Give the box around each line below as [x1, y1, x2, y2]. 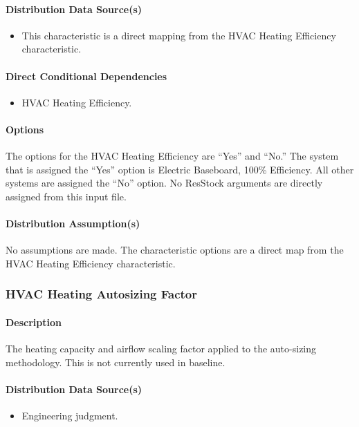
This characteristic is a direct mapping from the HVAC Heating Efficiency [21, 28, 336, 42]
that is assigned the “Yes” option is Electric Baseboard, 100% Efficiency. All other [6, 162, 354, 176]
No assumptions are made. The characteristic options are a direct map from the [6, 243, 344, 257]
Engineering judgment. [21, 408, 118, 423]
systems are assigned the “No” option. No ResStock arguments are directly [6, 175, 323, 190]
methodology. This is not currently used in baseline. [6, 354, 225, 369]
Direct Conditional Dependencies [6, 68, 167, 83]
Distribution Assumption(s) [6, 216, 140, 231]
